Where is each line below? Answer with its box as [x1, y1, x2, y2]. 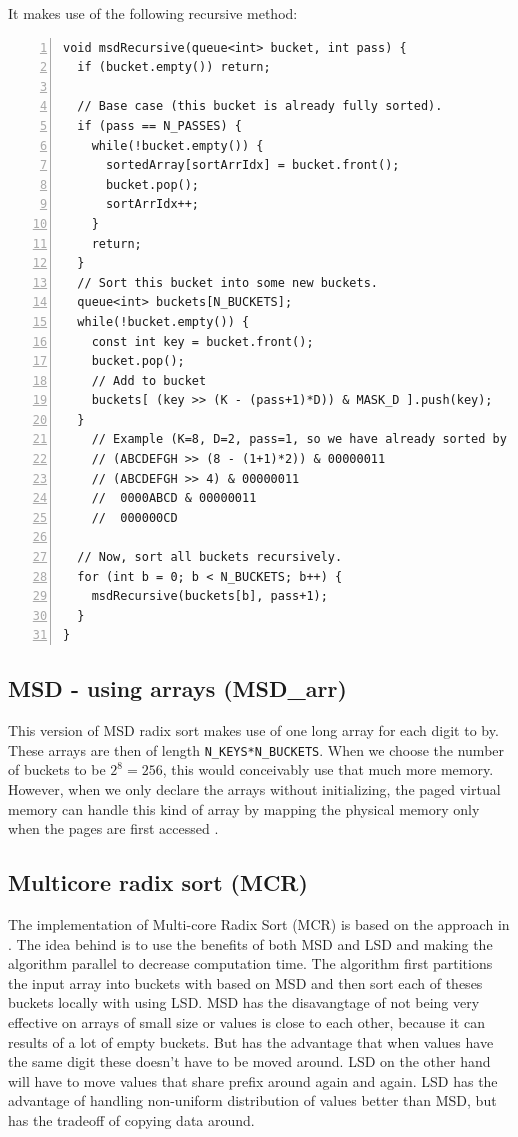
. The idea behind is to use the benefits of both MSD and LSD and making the [8, 933, 493, 954]
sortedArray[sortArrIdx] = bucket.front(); [105, 158, 400, 173]
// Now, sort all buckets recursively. [77, 550, 343, 565]
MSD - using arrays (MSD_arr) [8, 673, 347, 704]
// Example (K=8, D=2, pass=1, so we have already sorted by [91, 432, 507, 447]
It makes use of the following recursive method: [8, 3, 298, 23]
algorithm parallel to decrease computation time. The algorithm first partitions [8, 953, 493, 974]
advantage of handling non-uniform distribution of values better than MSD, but [8, 1090, 497, 1111]
